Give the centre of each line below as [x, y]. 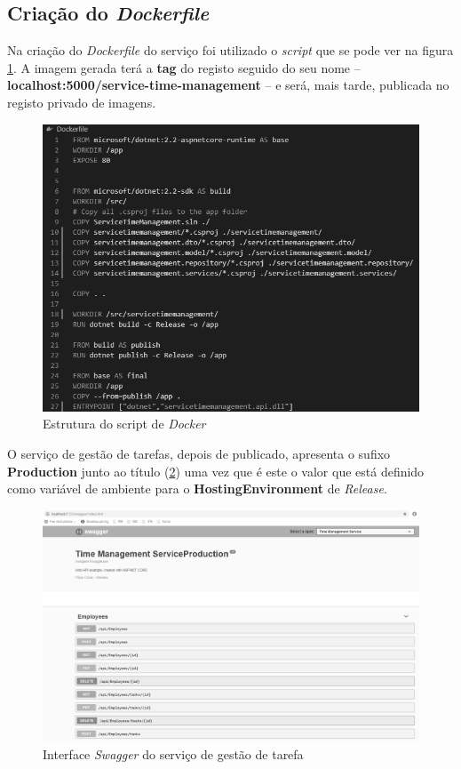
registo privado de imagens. [82, 102]
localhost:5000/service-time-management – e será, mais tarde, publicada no [228, 85]
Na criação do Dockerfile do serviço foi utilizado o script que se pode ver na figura [230, 50]
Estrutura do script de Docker [124, 424]
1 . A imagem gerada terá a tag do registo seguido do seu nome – [184, 67]
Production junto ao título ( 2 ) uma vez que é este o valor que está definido [216, 471]
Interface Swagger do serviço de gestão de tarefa [173, 754]
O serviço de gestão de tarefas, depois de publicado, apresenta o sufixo [199, 453]
